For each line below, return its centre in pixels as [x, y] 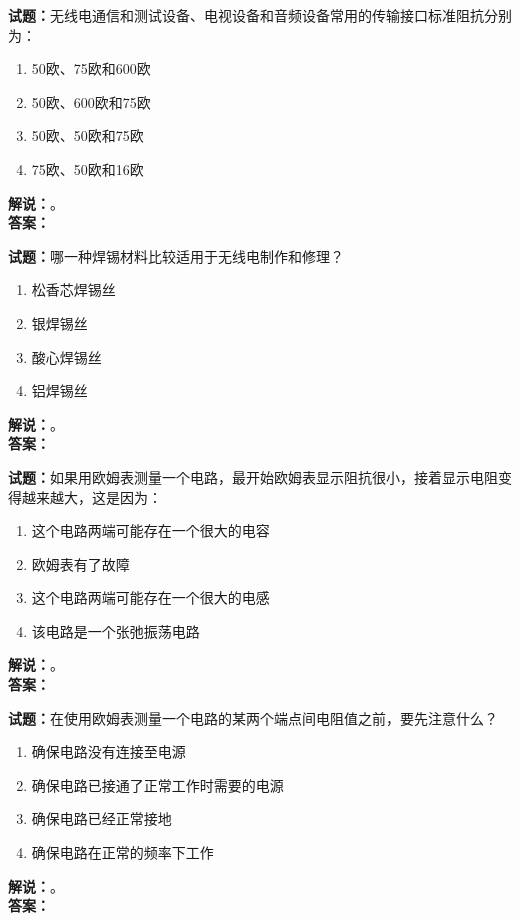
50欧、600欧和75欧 [91, 101]
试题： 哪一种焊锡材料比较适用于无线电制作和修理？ [176, 255]
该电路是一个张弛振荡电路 [115, 630]
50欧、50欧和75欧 [87, 135]
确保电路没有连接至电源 [108, 751]
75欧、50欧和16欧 [87, 168]
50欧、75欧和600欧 [91, 68]
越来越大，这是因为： [91, 496]
